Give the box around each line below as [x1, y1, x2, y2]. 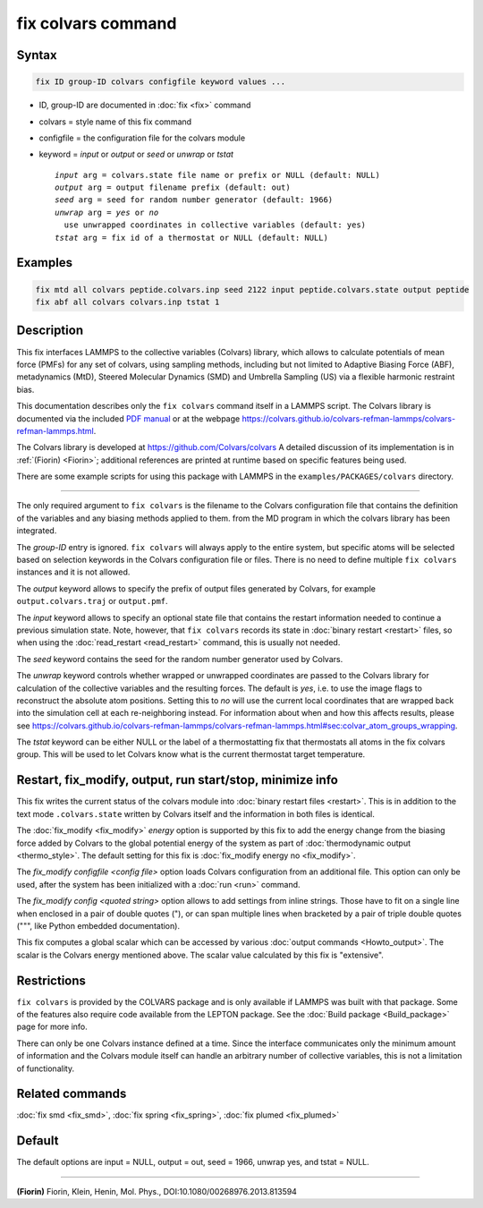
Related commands [16, 1086, 127, 1102]
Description [16, 323, 84, 338]
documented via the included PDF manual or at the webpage [16, 413, 241, 424]
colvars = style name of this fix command [38, 116, 192, 127]
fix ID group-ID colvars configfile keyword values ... [35, 77, 286, 87]
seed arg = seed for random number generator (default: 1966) [55, 195, 334, 205]
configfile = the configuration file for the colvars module [38, 132, 246, 143]
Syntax [16, 47, 57, 63]
